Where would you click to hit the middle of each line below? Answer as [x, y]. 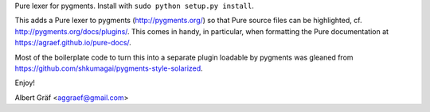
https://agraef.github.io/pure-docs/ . [73, 43]
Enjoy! [25, 83]
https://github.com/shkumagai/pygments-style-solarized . [109, 68]
